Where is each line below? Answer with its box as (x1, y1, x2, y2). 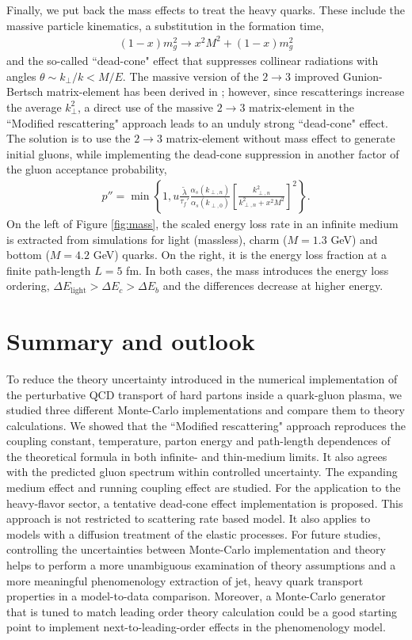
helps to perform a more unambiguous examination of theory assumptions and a (6, 557, 396, 573)
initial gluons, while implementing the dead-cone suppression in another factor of (6, 145, 399, 162)
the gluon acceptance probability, (6, 161, 167, 177)
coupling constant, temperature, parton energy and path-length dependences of (6, 432, 391, 449)
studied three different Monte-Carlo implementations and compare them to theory (6, 402, 405, 418)
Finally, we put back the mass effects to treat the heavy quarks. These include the (6, 2, 406, 17)
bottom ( (6, 246, 50, 263)
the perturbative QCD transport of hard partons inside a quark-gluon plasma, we (6, 386, 402, 402)
